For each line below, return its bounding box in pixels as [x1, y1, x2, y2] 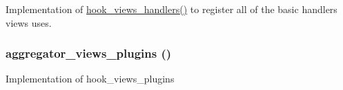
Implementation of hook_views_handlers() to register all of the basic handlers [6, 2, 337, 16]
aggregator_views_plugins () [6, 45, 172, 62]
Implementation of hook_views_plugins [6, 71, 175, 86]
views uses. [6, 15, 52, 30]
